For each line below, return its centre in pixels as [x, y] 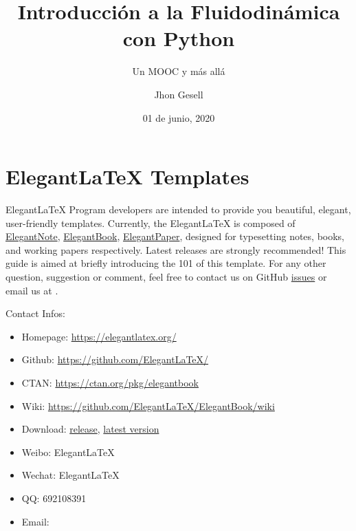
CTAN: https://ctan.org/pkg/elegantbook [110, 382]
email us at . [32, 290]
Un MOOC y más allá [179, 71]
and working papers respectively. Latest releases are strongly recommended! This [176, 249]
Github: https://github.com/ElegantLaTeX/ [115, 359]
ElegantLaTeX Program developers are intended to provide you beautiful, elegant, [178, 209]
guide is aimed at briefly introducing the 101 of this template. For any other [166, 263]
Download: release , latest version [90, 429]
